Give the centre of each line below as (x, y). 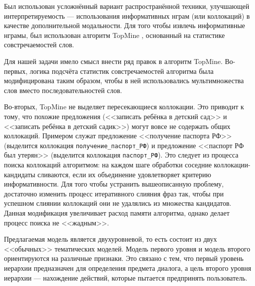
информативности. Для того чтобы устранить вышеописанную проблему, (114, 184)
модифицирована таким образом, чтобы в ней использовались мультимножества (124, 80)
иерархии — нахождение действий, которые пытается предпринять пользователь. (126, 277)
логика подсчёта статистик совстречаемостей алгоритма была (122, 71)
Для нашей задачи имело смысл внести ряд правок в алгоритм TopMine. (113, 61)
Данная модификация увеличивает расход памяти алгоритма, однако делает (117, 213)
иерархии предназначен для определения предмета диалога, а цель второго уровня (128, 268)
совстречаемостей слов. (39, 45)
